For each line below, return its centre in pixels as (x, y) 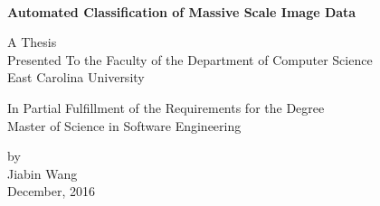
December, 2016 (52, 191)
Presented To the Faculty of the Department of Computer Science (190, 59)
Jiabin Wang (43, 173)
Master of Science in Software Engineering (124, 125)
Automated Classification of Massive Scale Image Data (182, 11)
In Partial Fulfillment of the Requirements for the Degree (166, 107)
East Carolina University (76, 77)
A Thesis (32, 42)
